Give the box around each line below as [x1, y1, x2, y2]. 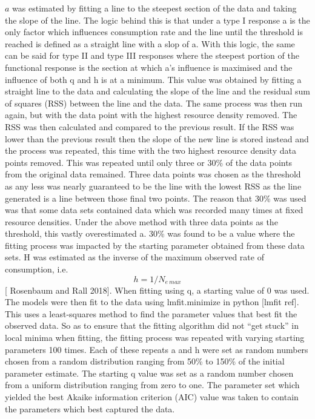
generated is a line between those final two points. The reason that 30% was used [5, 191, 307, 204]
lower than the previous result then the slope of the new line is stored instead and [5, 132, 309, 145]
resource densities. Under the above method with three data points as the [5, 215, 278, 228]
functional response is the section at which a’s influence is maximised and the [5, 61, 293, 73]
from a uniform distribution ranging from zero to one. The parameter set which [5, 378, 300, 391]
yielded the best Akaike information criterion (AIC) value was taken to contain [5, 391, 299, 403]
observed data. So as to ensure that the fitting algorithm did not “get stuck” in [5, 319, 299, 332]
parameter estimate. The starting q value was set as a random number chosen [5, 366, 294, 379]
